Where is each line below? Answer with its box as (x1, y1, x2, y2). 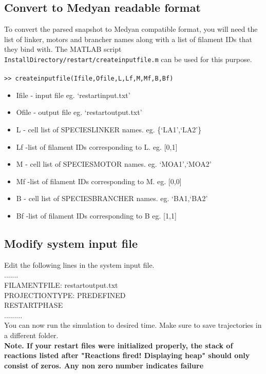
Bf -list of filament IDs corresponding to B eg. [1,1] (16, 210, 177, 221)
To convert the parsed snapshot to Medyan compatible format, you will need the (4, 24, 258, 34)
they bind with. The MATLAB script (4, 44, 122, 54)
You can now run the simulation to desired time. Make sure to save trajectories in (4, 320, 262, 330)
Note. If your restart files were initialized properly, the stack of (4, 340, 233, 350)
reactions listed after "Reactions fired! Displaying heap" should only (4, 350, 250, 361)
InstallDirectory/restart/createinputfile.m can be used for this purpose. (4, 53, 252, 64)
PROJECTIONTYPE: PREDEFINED (4, 289, 126, 300)
